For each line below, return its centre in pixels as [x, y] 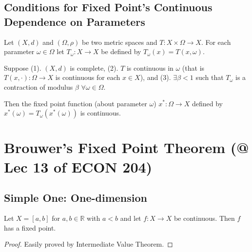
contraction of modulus [39, 87]
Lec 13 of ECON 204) [78, 166]
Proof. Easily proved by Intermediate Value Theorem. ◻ [88, 244]
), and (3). [155, 77]
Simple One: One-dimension [76, 198]
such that [210, 77]
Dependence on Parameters [75, 21]
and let [131, 218]
